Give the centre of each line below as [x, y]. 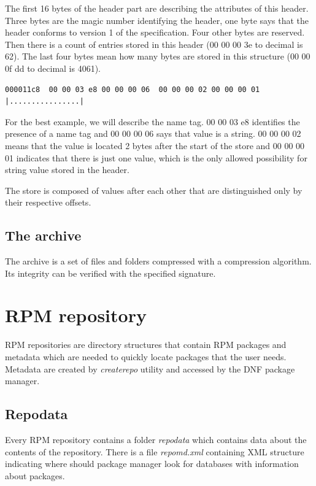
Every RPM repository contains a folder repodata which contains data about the [156, 439]
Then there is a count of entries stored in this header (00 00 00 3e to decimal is [154, 44]
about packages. [35, 475]
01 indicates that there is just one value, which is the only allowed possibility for [156, 157]
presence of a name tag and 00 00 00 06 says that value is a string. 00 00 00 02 [153, 133]
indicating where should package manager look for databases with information [152, 464]
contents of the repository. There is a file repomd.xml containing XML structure [155, 451]
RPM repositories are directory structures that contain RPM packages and [146, 345]
